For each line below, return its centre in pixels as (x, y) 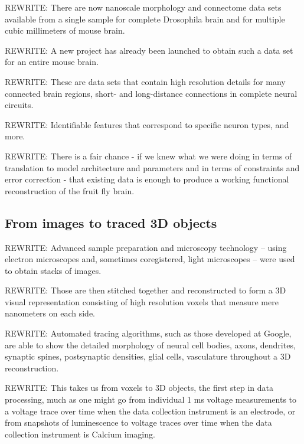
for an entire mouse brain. (52, 62)
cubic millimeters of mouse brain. (65, 30)
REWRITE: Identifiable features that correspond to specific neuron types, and (147, 124)
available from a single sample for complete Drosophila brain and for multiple (145, 19)
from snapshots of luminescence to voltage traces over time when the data (138, 422)
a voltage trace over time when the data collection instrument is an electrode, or (150, 411)
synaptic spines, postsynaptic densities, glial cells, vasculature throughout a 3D (148, 356)
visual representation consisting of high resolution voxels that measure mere (142, 301)
